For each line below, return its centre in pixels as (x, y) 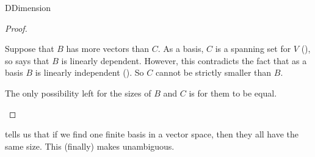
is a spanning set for (253, 49)
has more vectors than (108, 49)
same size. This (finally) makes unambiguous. (90, 146)
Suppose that (30, 49)
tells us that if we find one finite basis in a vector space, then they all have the (152, 134)
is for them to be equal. (233, 93)
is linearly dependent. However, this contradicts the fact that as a (184, 60)
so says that (27, 60)
